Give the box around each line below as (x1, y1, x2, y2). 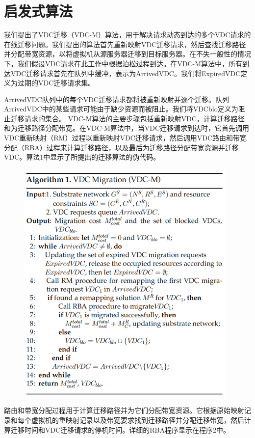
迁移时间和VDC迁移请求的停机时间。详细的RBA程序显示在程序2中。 (10, 424, 230, 435)
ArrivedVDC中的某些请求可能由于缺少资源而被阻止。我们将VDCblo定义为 (4, 104, 238, 114)
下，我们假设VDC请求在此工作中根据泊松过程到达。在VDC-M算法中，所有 (4, 58, 243, 68)
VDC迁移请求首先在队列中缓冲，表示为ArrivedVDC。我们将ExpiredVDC (10, 68, 241, 78)
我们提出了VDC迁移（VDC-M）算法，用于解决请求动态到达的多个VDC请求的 (4, 29, 251, 40)
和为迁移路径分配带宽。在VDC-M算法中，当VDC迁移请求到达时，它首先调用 (4, 123, 250, 133)
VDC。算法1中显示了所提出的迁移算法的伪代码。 (4, 152, 160, 162)
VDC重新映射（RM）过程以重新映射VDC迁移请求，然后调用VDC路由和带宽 (4, 133, 247, 143)
